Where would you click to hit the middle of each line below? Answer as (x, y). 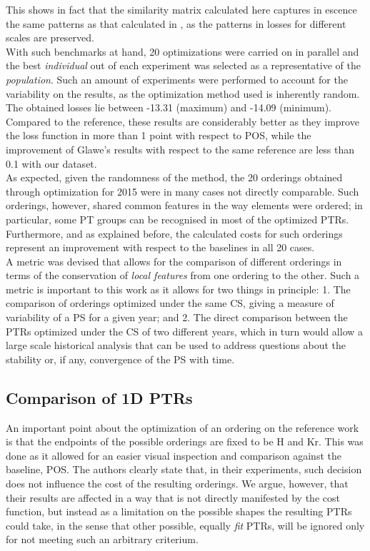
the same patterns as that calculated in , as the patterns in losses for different (176, 23)
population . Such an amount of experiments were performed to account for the (177, 79)
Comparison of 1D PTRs (99, 397)
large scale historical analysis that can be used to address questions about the (176, 345)
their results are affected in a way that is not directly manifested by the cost (173, 497)
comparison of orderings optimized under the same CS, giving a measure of (170, 303)
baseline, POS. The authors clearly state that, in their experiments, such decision (184, 469)
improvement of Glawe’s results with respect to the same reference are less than (180, 149)
